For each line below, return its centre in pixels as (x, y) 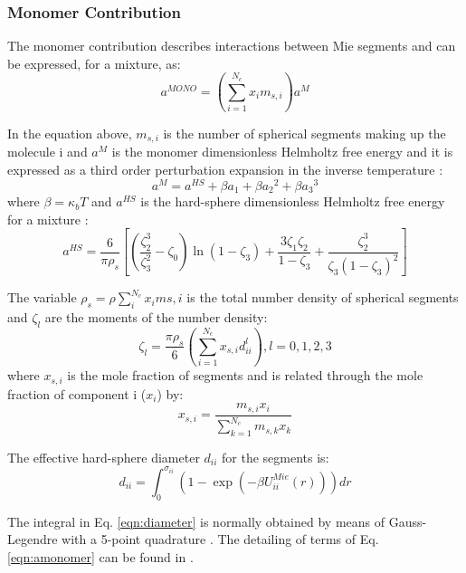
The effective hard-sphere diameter (104, 457)
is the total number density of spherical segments (323, 297)
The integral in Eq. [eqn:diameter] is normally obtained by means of (196, 521)
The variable (42, 297)
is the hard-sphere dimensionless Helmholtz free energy (293, 201)
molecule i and (48, 152)
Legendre (33, 539)
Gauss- (408, 521)
